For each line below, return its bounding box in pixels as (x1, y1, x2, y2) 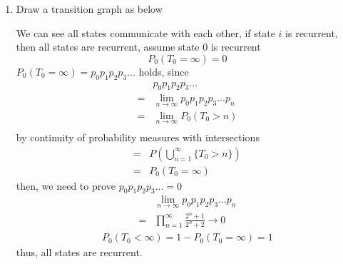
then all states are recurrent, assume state (16, 39, 200, 54)
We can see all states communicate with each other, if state (16, 25, 275, 40)
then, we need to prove (16, 178, 116, 193)
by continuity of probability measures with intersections (16, 129, 260, 144)
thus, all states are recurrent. (16, 245, 143, 260)
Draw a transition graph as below (16, 1, 163, 16)
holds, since (138, 64, 189, 78)
